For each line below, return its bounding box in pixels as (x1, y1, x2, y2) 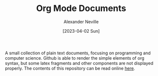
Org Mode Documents (36, 3, 127, 14)
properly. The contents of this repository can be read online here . (5, 65, 135, 71)
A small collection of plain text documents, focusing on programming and (5, 50, 151, 56)
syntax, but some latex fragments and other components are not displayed (5, 60, 154, 66)
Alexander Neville (63, 19, 99, 25)
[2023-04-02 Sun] (62, 28, 100, 34)
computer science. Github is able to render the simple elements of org (5, 55, 144, 61)
